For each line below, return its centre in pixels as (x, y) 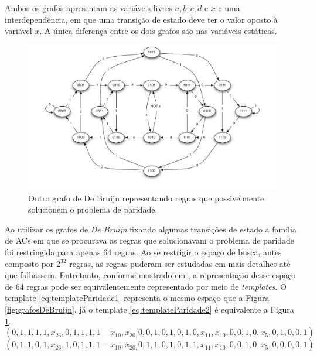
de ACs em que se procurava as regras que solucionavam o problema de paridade (150, 240)
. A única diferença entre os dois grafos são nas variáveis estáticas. (158, 31)
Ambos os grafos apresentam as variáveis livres (89, 8)
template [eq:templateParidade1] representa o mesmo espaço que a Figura (137, 298)
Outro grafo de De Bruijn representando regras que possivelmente (146, 198)
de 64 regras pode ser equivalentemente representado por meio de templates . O (146, 286)
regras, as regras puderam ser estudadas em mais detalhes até (180, 263)
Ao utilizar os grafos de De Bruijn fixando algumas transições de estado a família (151, 229)
